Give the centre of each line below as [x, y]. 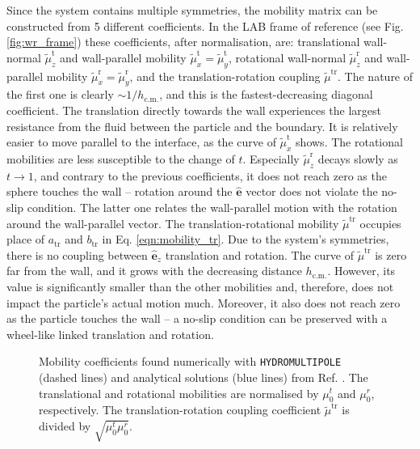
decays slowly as [358, 158]
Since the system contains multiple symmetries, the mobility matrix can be [192, 10]
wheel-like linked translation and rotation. [110, 334]
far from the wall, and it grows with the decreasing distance [154, 271]
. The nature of [376, 76]
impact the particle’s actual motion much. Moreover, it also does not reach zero [204, 302]
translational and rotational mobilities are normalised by [179, 393]
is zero [391, 254]
